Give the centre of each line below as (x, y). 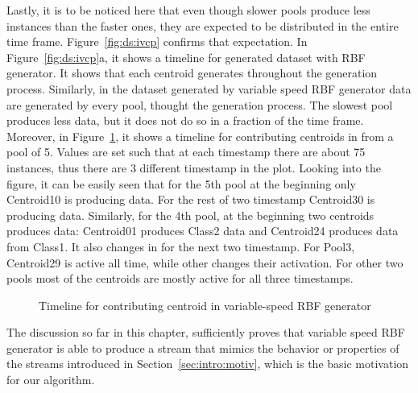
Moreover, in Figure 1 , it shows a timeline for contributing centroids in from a (200, 136)
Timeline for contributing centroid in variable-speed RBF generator (205, 305)
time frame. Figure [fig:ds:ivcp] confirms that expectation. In (157, 41)
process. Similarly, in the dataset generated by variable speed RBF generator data (209, 88)
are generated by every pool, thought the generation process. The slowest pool (200, 104)
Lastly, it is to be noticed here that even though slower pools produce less (188, 10)
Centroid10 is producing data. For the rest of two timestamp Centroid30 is (191, 199)
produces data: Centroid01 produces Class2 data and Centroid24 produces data (203, 231)
